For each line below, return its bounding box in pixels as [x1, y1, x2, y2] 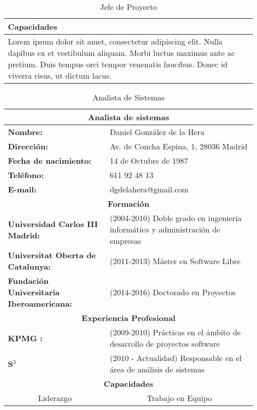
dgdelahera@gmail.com [110, 183, 189, 195]
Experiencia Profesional [82, 312, 175, 323]
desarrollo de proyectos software [110, 338, 220, 349]
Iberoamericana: [8, 298, 72, 309]
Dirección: [8, 140, 48, 152]
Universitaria [8, 286, 60, 298]
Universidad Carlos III [8, 218, 98, 229]
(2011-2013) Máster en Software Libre [110, 255, 241, 267]
